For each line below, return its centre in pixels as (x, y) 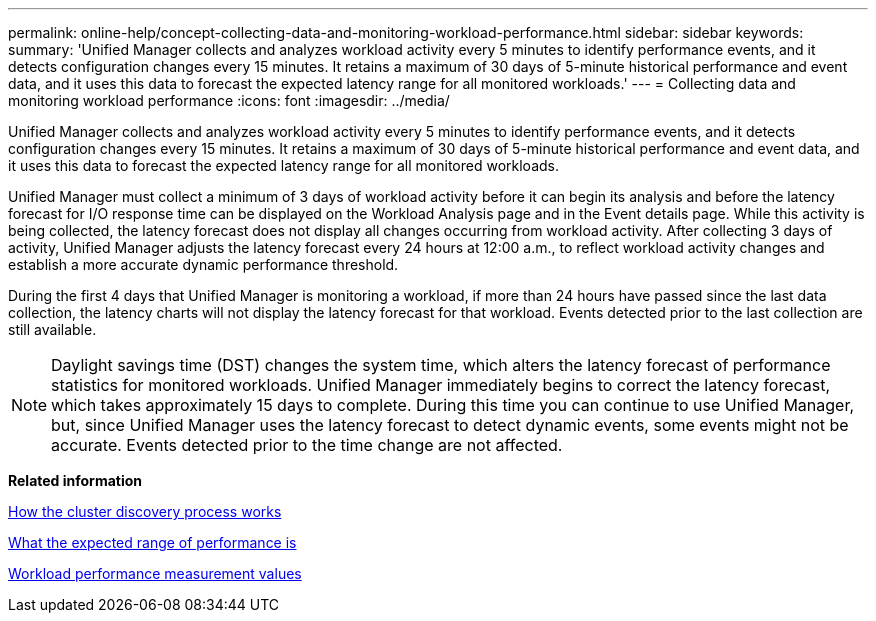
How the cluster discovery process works (145, 511)
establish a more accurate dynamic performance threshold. (203, 264)
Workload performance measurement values (155, 573)
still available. (52, 329)
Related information (75, 480)
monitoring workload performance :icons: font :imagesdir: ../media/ (229, 100)
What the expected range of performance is (152, 542)
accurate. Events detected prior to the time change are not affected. (307, 445)
